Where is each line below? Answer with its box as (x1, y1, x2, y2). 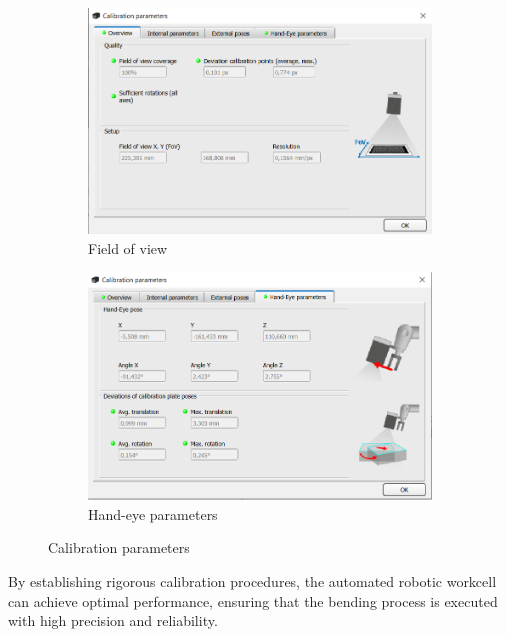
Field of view (88, 237, 168, 258)
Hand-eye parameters (88, 503, 218, 524)
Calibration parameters (48, 537, 190, 558)
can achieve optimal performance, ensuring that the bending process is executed (8, 590, 498, 611)
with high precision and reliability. (8, 610, 218, 631)
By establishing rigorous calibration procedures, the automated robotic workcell (8, 571, 497, 592)
